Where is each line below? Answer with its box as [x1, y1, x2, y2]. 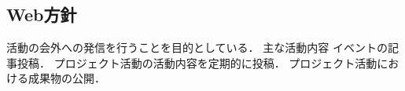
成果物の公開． [28, 70, 105, 86]
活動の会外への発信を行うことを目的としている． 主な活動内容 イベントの [6, 39, 388, 56]
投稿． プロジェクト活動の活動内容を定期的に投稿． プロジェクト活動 [17, 54, 377, 71]
